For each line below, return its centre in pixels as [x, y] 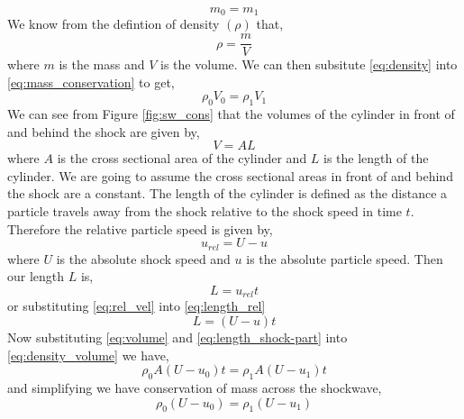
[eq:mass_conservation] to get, [91, 82]
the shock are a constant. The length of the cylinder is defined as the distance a [227, 193]
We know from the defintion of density [114, 24]
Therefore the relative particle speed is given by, [140, 228]
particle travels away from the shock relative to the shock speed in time [205, 211]
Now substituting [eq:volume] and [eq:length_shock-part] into [177, 337]
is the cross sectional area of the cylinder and [182, 158]
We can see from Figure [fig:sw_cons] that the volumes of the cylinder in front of [231, 114]
